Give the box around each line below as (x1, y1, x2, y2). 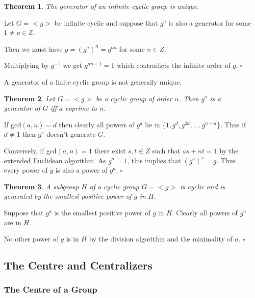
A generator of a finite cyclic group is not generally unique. (4, 76, 182, 87)
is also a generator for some (168, 17, 251, 28)
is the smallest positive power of (54, 207, 151, 217)
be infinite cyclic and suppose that (54, 17, 158, 28)
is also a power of (55, 165, 108, 175)
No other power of (4, 234, 58, 244)
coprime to (65, 103, 98, 113)
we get (63, 60, 82, 70)
